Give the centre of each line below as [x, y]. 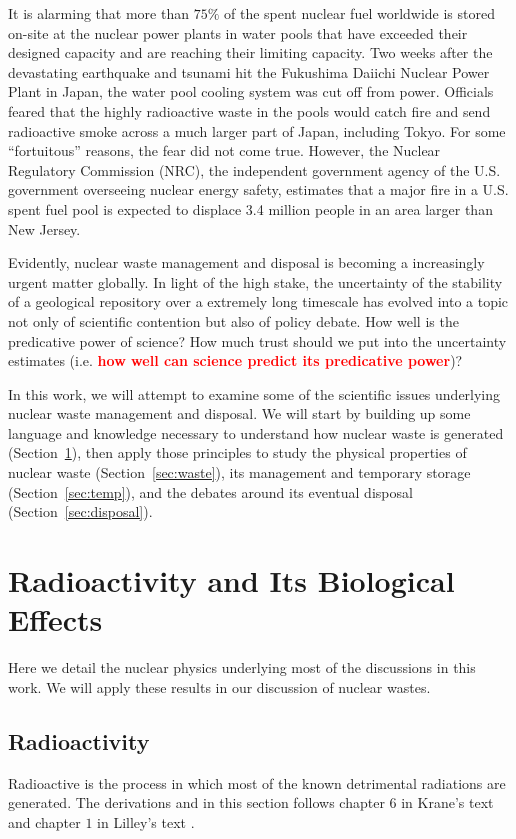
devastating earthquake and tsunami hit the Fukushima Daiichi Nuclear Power [249, 71]
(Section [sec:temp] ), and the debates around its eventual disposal [210, 491]
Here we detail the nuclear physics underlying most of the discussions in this [242, 667]
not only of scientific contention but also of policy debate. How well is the [233, 320]
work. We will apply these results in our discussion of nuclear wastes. [219, 686]
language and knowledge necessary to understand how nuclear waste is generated [256, 432]
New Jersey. [44, 228]
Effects [55, 619]
